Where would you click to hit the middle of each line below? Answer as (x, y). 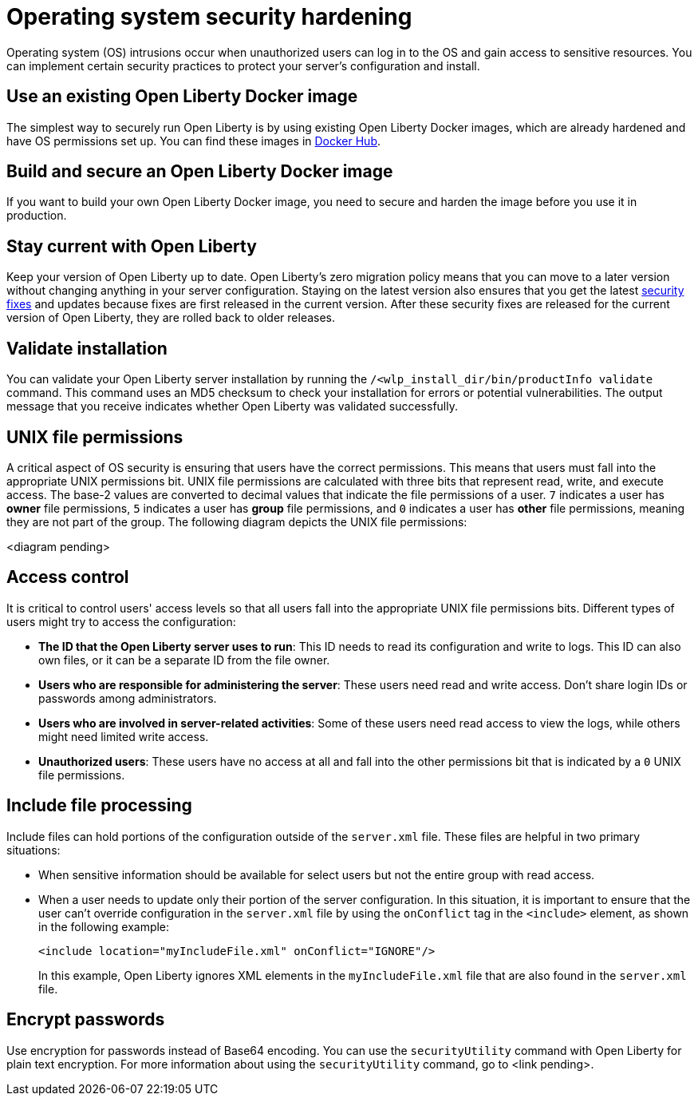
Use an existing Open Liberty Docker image (182, 97)
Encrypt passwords (86, 1020)
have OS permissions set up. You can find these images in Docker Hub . (194, 141)
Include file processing (99, 806)
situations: (34, 850)
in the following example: (104, 926)
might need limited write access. (124, 736)
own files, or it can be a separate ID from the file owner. (184, 660)
